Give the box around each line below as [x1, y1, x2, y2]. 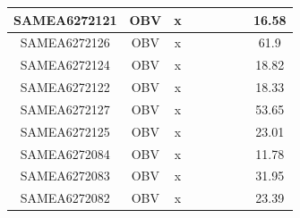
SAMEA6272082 [20, 189, 110, 207]
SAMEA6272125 [20, 122, 110, 140]
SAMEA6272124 [20, 55, 110, 74]
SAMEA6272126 [20, 33, 110, 52]
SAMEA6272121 [13, 10, 117, 29]
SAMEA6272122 [20, 78, 110, 96]
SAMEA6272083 [20, 166, 110, 185]
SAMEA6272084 [20, 144, 110, 163]
